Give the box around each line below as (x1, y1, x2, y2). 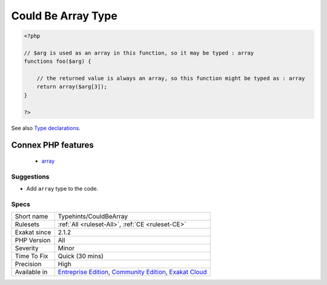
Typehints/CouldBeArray (58, 212, 128, 221)
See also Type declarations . (11, 124, 81, 131)
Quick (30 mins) (58, 252, 104, 260)
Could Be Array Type (11, 9, 117, 22)
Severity (15, 244, 39, 252)
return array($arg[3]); (36, 84, 107, 90)
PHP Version (15, 236, 51, 244)
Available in (15, 268, 48, 277)
